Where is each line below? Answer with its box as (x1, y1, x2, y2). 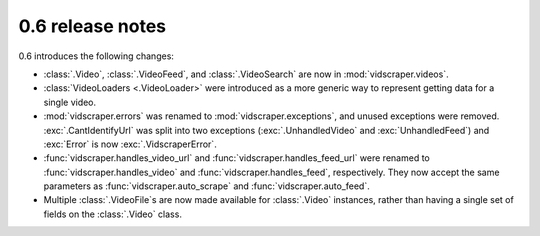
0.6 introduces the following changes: (18, 50, 175, 62)
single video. (43, 96, 97, 108)
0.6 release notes (18, 15, 167, 37)
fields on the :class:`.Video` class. (43, 208, 182, 220)
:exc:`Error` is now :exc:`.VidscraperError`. (43, 138, 217, 150)
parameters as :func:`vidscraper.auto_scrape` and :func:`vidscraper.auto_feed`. (43, 180, 370, 192)
